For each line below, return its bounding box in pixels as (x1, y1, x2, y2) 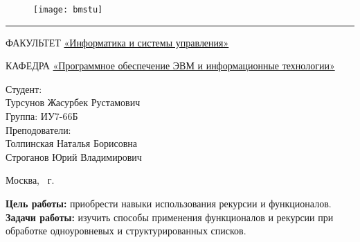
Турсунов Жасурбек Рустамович (6, 95, 141, 110)
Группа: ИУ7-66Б (6, 109, 78, 123)
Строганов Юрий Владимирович (6, 149, 142, 164)
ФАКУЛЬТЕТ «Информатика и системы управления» (6, 35, 229, 49)
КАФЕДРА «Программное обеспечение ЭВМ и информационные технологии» (6, 58, 335, 73)
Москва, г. (6, 173, 55, 187)
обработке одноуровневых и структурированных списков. (6, 223, 246, 238)
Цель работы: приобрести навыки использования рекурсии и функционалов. (6, 196, 332, 210)
